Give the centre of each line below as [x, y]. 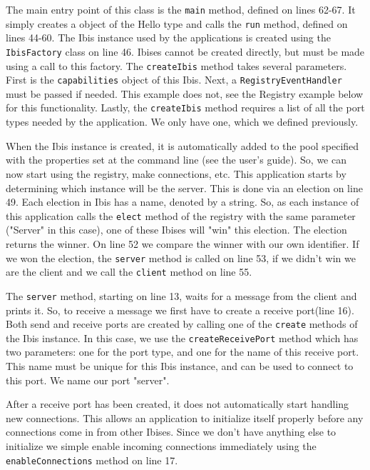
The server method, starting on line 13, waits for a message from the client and [181, 295]
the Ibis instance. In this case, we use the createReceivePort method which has [182, 337]
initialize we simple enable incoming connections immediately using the [161, 445]
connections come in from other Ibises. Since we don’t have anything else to [171, 432]
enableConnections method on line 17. [92, 460]
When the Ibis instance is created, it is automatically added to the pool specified [183, 145]
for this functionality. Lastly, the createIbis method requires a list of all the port [185, 107]
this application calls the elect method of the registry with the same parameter [181, 215]
